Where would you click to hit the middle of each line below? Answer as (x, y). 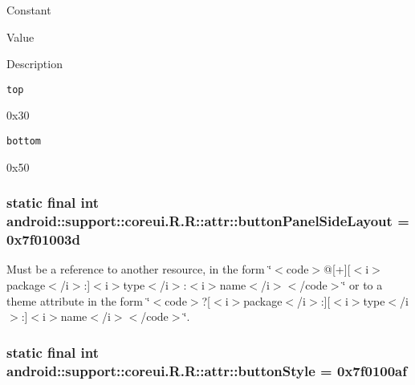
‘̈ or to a (362, 284)
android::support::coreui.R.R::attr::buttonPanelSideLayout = (208, 221)
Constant (29, 10)
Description (35, 64)
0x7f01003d (43, 239)
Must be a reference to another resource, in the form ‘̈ (139, 269)
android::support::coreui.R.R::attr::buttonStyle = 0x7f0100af (207, 370)
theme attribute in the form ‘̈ (78, 300)
